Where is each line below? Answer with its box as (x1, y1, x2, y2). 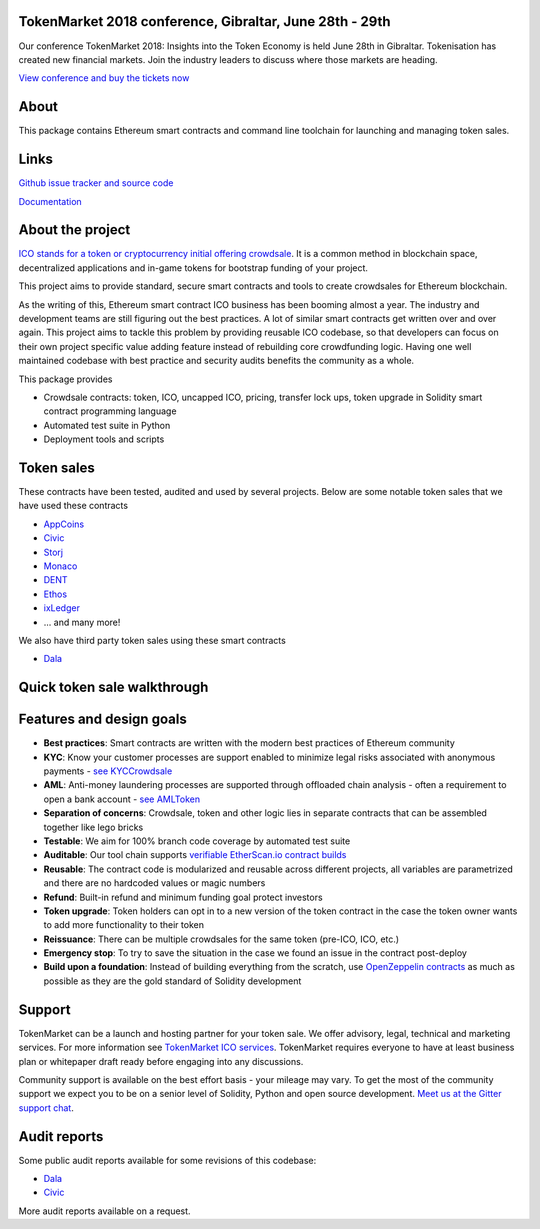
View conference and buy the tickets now (18, 72, 190, 84)
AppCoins (43, 518, 85, 530)
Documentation (18, 195, 82, 207)
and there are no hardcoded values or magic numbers (43, 877, 266, 889)
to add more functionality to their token (43, 919, 205, 931)
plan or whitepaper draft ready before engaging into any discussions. (18, 1055, 304, 1067)
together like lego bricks (43, 821, 144, 833)
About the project (18, 221, 131, 239)
